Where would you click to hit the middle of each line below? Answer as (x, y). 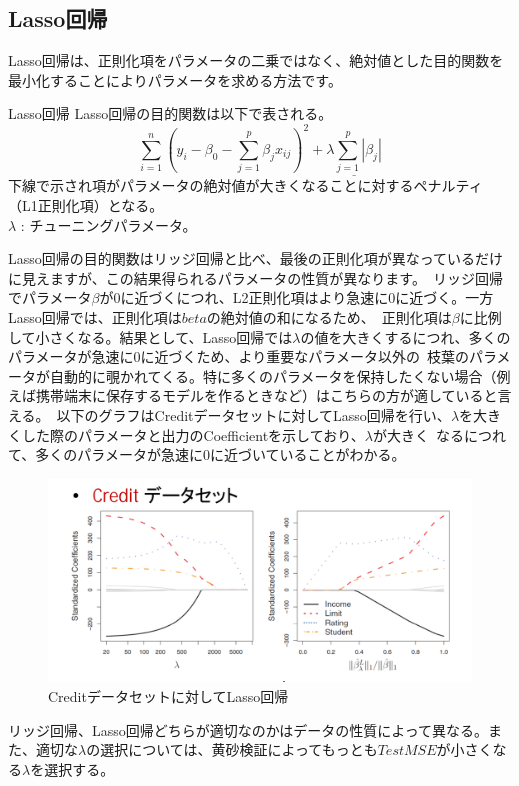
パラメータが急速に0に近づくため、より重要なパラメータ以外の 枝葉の (238, 356)
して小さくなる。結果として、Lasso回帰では (150, 336)
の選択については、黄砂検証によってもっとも (232, 749)
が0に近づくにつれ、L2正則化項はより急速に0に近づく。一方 (296, 297)
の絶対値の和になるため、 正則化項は (329, 316)
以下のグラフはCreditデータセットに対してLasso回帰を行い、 (253, 414)
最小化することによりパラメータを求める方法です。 (175, 79)
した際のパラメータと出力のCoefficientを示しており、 (193, 434)
